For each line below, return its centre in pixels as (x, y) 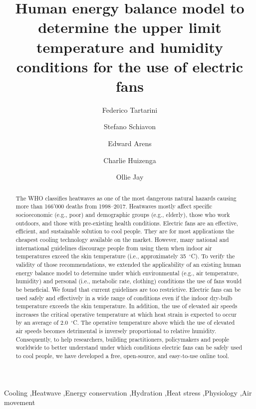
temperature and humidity (130, 47)
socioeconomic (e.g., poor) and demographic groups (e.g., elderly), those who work (123, 214)
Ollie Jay (130, 177)
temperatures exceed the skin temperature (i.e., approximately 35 (101, 256)
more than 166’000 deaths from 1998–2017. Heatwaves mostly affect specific (114, 206)
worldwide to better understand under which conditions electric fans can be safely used (129, 347)
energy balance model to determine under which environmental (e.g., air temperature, (127, 273)
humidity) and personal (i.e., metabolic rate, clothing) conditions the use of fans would (129, 281)
